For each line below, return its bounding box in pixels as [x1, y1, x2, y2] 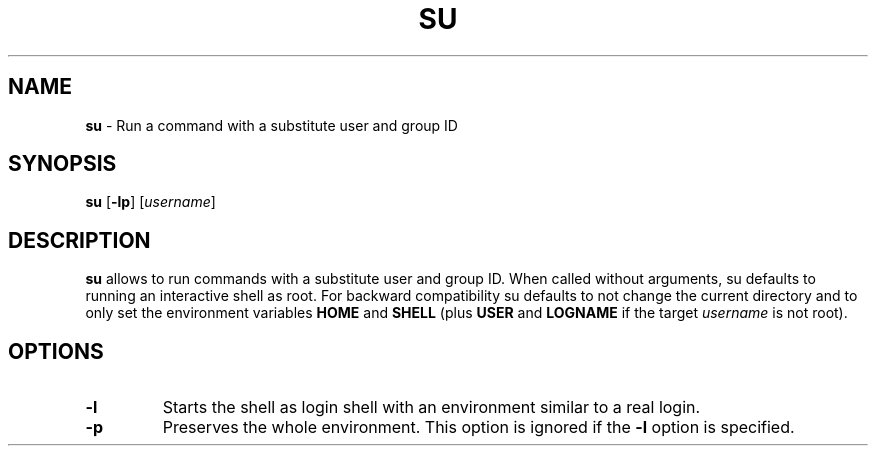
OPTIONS [8, 338, 104, 364]
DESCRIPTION [8, 227, 151, 253]
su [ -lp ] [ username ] [85, 193, 216, 211]
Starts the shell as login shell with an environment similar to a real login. [162, 397, 701, 418]
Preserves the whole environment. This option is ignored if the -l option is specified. [162, 417, 795, 438]
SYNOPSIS [8, 151, 117, 177]
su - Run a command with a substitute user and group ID [85, 116, 458, 134]
